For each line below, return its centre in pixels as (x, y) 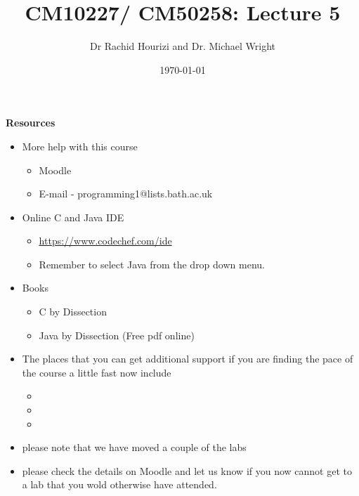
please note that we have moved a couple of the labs (134, 447)
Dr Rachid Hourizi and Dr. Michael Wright (183, 46)
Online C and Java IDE (73, 217)
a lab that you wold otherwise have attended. (119, 484)
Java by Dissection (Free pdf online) (117, 335)
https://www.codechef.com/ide (105, 241)
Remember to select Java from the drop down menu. (152, 264)
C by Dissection (73, 312)
